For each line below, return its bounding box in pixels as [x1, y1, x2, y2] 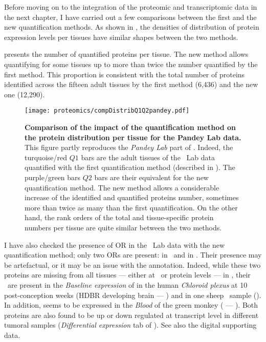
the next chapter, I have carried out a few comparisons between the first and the [4, 11, 257, 22]
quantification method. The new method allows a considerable [25, 182, 219, 193]
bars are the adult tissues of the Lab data [81, 152, 215, 162]
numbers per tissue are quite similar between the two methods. [25, 222, 222, 232]
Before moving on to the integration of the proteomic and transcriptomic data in [4, 2, 257, 12]
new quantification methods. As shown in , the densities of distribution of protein [4, 22, 259, 32]
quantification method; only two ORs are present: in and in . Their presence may [4, 249, 262, 260]
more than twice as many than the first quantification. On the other [25, 202, 238, 212]
